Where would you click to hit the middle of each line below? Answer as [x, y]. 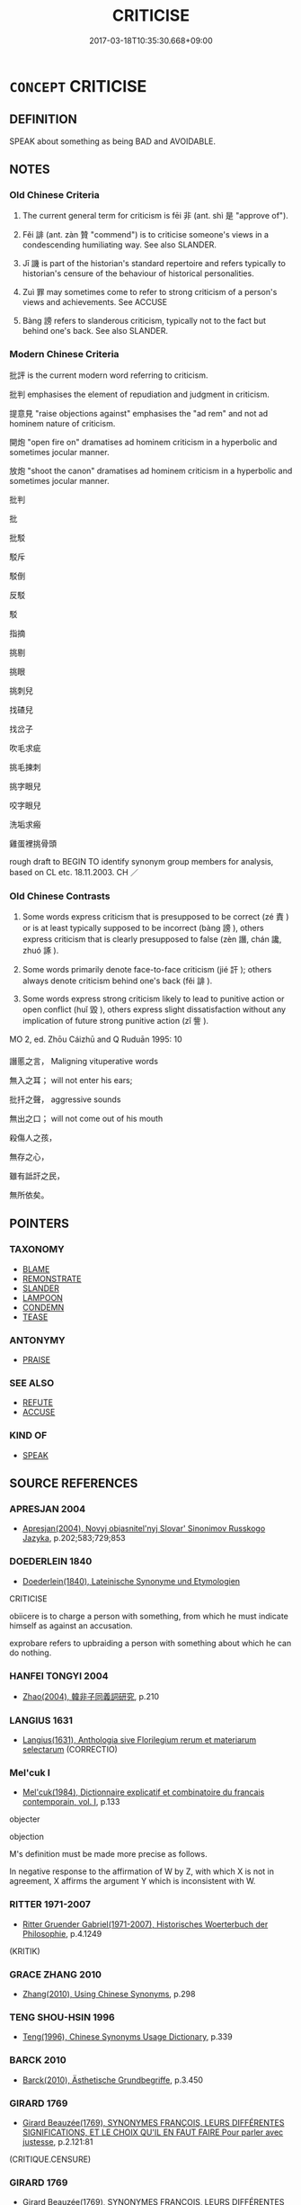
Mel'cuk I [30, 1773]
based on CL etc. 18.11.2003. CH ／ [74, 872]
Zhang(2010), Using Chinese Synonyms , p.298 [109, 1994]
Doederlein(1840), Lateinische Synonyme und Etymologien [131, 1581]
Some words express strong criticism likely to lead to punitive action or [153, 999]
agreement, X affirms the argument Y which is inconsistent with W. [133, 1881]
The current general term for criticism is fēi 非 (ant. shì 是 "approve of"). [155, 216]
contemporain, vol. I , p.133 [71, 1802]
